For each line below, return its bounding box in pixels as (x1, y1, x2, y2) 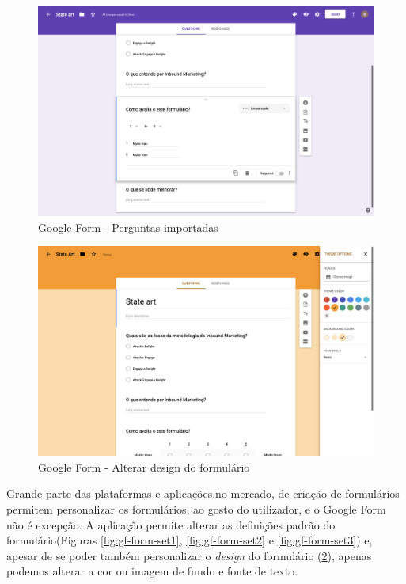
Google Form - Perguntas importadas (38, 218, 218, 235)
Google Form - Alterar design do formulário (38, 458, 250, 475)
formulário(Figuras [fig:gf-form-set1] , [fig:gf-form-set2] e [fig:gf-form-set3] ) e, (6, 532, 373, 548)
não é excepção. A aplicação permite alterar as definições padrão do (6, 516, 336, 533)
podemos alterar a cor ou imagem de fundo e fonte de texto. (6, 563, 298, 579)
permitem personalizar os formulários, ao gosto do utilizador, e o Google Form (6, 500, 386, 517)
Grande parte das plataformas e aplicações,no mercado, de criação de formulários (6, 485, 400, 502)
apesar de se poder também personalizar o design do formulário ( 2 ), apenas (6, 547, 372, 563)
